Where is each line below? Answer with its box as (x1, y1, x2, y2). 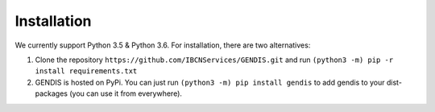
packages (35, 89, 68, 98)
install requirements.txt (35, 67, 138, 76)
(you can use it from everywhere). (69, 89, 183, 98)
